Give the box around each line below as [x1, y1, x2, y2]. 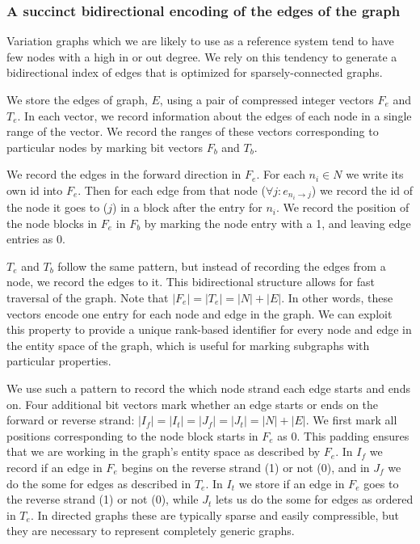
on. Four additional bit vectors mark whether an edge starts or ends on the [6, 395, 379, 412]
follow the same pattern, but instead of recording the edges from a [57, 257, 386, 274]
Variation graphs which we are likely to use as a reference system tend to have [6, 32, 394, 49]
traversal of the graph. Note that [6, 289, 169, 306]
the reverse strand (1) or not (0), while [6, 491, 199, 508]
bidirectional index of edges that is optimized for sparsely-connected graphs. [6, 64, 383, 81]
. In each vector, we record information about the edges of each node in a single [17, 107, 412, 124]
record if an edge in [6, 458, 103, 475]
